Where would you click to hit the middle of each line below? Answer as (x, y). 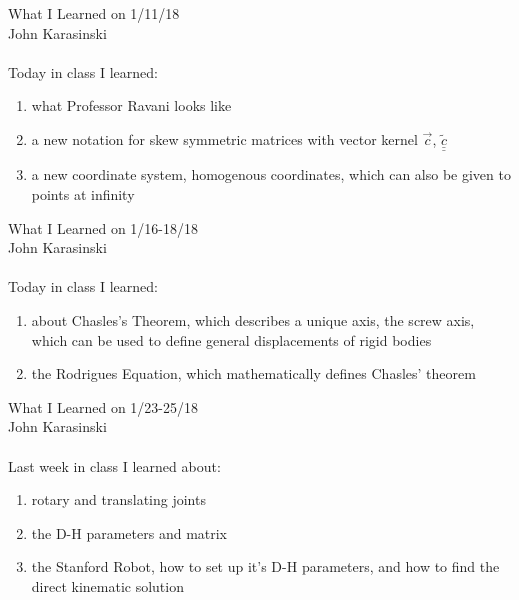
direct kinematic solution (107, 585)
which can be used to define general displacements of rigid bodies (231, 339)
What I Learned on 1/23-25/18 (103, 406)
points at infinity (83, 194)
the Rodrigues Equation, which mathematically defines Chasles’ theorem (253, 373)
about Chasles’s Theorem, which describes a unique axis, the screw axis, (253, 319)
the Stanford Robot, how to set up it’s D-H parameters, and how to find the (265, 566)
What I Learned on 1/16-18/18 (103, 227)
